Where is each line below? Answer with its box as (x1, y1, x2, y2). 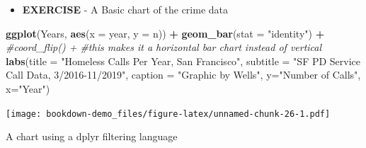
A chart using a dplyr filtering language (6, 129, 178, 144)
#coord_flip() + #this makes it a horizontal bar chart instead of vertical (6, 40, 322, 55)
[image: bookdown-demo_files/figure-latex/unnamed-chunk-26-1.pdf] (6, 108, 331, 119)
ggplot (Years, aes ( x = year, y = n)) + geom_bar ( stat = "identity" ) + (6, 25, 325, 40)
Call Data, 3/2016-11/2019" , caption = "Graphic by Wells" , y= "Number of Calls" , (6, 67, 361, 82)
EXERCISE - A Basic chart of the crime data (22, 2, 229, 16)
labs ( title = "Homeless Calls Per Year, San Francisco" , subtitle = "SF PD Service (6, 53, 361, 68)
